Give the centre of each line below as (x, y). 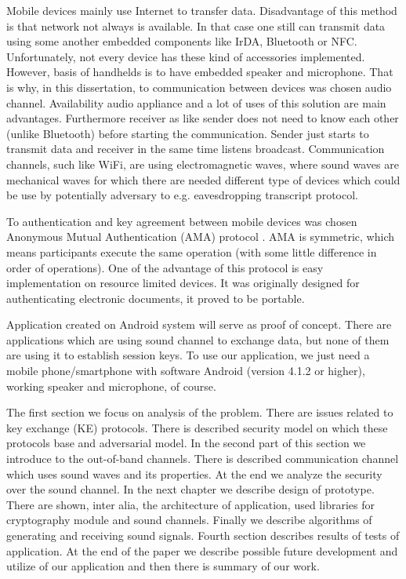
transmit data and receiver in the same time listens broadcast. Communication (196, 149)
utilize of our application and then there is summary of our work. (163, 566)
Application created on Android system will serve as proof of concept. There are (199, 324)
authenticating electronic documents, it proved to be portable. (156, 298)
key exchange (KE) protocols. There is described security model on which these (197, 427)
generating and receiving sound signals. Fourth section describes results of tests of (203, 535)
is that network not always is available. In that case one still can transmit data (196, 25)
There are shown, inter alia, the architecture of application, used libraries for (190, 504)
